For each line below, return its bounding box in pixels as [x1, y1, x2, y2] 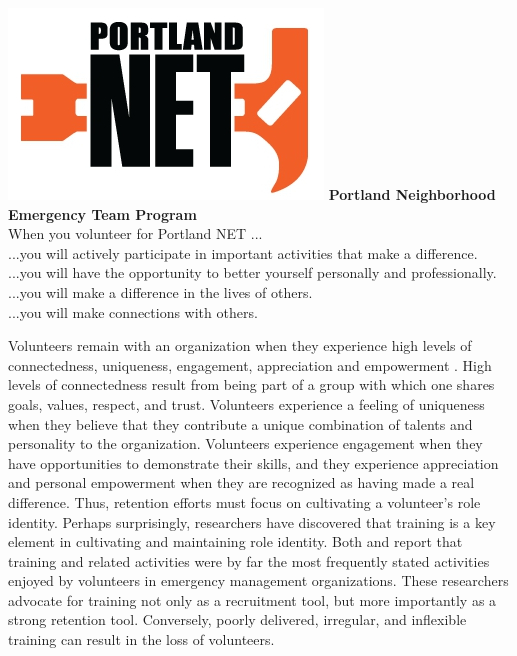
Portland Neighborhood [328, 184, 496, 204]
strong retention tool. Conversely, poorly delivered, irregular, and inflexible [8, 609, 467, 630]
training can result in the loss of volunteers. [8, 629, 275, 650]
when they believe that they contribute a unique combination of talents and [8, 413, 473, 434]
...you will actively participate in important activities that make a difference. [8, 242, 478, 263]
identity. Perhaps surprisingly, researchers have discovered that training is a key [8, 511, 496, 532]
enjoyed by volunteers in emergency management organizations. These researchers [8, 570, 509, 591]
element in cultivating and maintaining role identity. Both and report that [8, 531, 463, 552]
